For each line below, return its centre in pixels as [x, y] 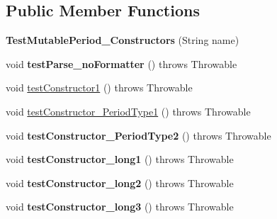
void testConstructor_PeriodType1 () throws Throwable [128, 111]
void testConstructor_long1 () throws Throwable [120, 159]
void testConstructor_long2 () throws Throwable [120, 182]
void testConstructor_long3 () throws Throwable [120, 207]
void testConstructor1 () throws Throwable [99, 88]
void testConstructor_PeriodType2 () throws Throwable [138, 135]
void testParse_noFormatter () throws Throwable [121, 63]
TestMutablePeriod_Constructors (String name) [123, 40]
